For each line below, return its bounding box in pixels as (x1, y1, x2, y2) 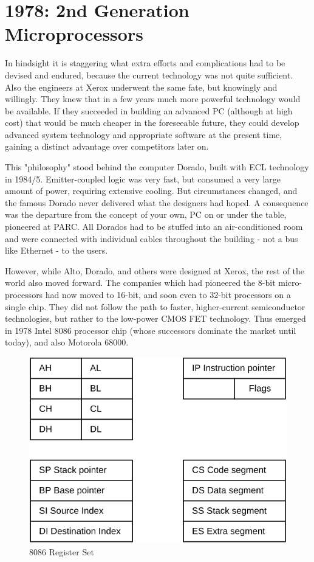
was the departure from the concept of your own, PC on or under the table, (5, 208, 287, 221)
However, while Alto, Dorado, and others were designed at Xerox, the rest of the (5, 264, 304, 277)
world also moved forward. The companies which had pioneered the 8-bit (5, 276, 276, 289)
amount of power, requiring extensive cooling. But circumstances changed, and (5, 184, 298, 197)
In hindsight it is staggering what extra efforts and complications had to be (5, 57, 285, 69)
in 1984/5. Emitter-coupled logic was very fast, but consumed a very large (5, 172, 281, 185)
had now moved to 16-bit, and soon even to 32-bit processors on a (45, 288, 291, 300)
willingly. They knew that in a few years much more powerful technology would (5, 92, 301, 105)
